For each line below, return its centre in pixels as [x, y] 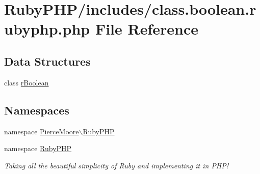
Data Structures [47, 61]
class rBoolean [27, 82]
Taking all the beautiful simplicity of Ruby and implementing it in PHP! [116, 165]
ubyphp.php [47, 29]
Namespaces [37, 110]
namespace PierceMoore [42, 131]
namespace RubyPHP [38, 148]
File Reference [147, 29]
